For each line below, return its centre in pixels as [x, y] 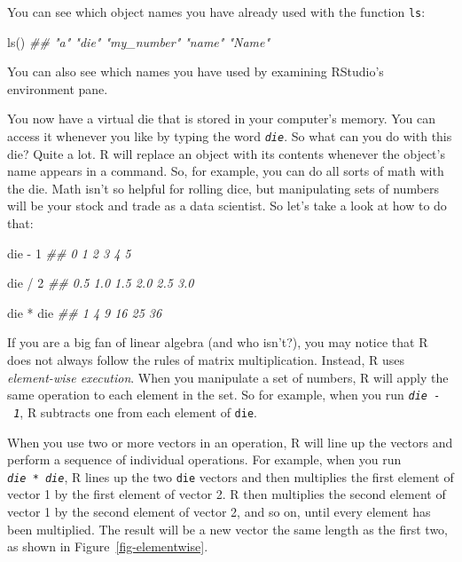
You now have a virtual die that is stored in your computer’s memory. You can [222, 119]
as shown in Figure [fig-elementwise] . [108, 546]
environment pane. [58, 88]
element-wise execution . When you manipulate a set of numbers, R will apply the [228, 377]
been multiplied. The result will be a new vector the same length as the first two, [227, 529]
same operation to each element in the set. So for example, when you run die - [224, 395]
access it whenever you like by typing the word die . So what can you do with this [230, 136]
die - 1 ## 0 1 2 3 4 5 [69, 253]
